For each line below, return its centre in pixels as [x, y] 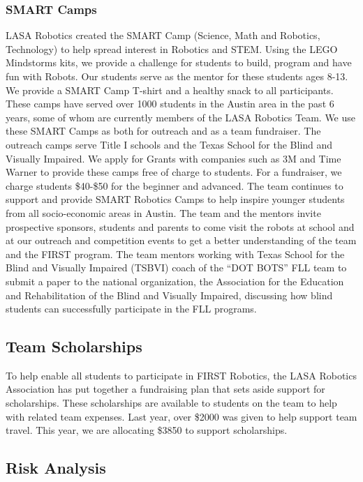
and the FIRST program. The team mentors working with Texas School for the [175, 254]
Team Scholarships [74, 346]
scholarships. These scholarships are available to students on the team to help [171, 403]
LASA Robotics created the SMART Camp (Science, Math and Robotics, [163, 35]
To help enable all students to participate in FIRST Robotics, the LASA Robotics [181, 375]
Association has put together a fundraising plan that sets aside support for [165, 389]
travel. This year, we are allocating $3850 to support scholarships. [147, 430]
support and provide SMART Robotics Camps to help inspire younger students [175, 199]
